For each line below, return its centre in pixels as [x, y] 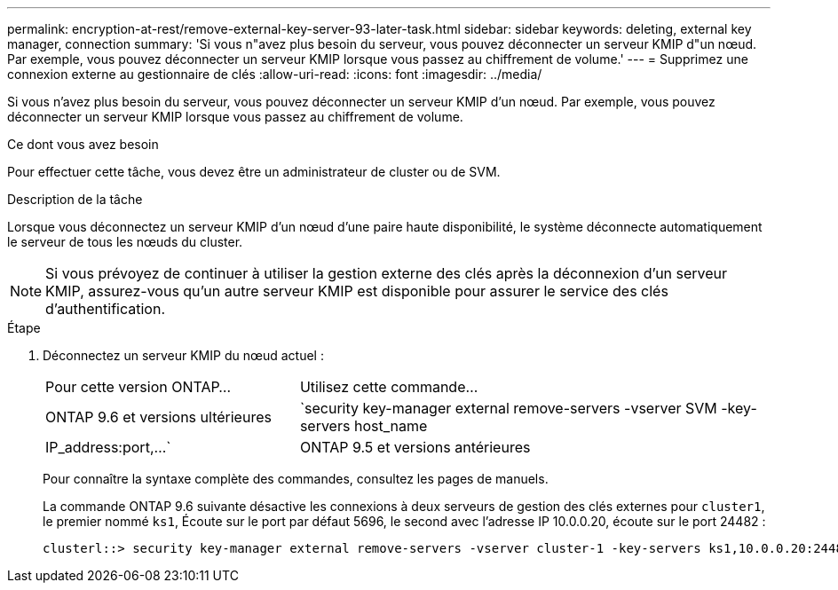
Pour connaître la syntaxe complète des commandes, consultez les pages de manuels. [296, 479]
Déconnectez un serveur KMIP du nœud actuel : [183, 355]
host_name [391, 426]
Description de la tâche [75, 199]
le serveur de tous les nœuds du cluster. [125, 242]
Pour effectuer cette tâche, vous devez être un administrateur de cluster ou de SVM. [254, 172]
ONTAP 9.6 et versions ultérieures [158, 417]
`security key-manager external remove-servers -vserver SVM [508, 408]
